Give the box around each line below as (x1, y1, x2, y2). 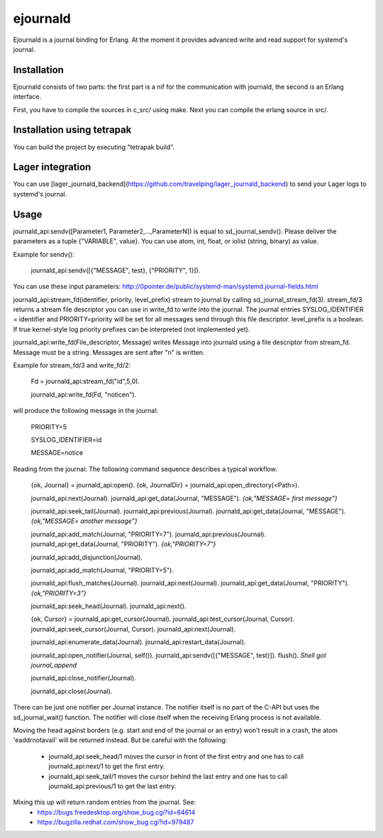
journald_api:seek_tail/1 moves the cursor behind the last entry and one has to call (48, 772, 288, 781)
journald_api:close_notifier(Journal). (30, 674, 136, 683)
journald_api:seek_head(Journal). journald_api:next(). (30, 602, 187, 610)
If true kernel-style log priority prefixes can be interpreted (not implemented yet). (13, 325, 250, 333)
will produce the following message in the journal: (13, 407, 159, 415)
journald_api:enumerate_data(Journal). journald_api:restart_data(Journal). (30, 638, 246, 646)
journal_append (30, 661, 77, 670)
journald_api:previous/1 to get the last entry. (48, 781, 177, 790)
